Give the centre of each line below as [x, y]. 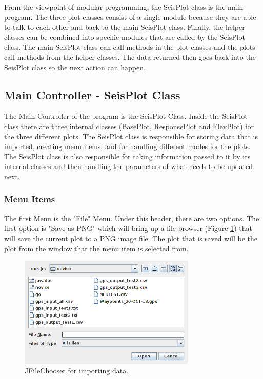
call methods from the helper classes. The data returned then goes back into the [130, 57]
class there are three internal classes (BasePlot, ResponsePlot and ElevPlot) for [129, 126]
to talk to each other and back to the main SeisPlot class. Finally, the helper [125, 27]
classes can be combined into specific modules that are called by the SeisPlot [125, 37]
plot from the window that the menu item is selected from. [96, 248]
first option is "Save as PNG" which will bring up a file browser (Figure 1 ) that [128, 228]
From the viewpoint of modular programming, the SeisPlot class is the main [124, 7]
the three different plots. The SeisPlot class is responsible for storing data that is [131, 136]
